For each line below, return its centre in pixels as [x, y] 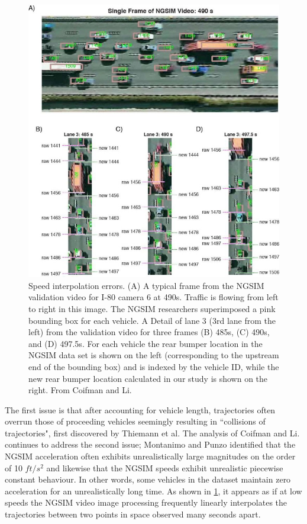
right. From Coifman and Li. [80, 390]
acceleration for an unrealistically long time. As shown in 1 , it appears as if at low [153, 491]
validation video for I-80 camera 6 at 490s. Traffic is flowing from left [153, 297]
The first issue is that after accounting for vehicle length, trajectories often [140, 409]
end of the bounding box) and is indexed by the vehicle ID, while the [154, 366]
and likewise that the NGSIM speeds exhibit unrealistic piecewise [165, 467]
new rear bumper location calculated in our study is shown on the [148, 378]
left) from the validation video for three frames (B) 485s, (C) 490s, [149, 332]
